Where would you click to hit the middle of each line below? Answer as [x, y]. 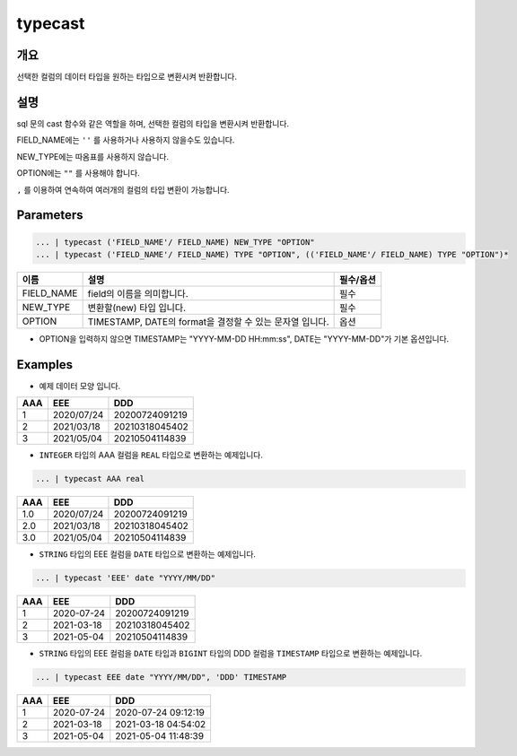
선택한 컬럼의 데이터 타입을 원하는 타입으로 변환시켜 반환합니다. [127, 77]
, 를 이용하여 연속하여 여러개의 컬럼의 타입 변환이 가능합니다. [123, 189]
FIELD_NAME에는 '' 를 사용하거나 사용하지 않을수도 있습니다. [126, 140]
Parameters [50, 215]
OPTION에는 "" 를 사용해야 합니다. [79, 173]
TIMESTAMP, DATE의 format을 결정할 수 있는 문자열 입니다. [208, 321]
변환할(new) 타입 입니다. [137, 308]
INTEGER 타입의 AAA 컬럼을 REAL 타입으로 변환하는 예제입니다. [151, 455]
